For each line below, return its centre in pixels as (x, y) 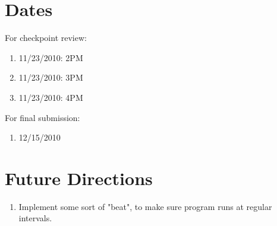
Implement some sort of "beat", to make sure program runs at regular (145, 206)
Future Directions (79, 178)
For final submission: (43, 117)
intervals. (35, 218)
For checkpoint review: (46, 38)
